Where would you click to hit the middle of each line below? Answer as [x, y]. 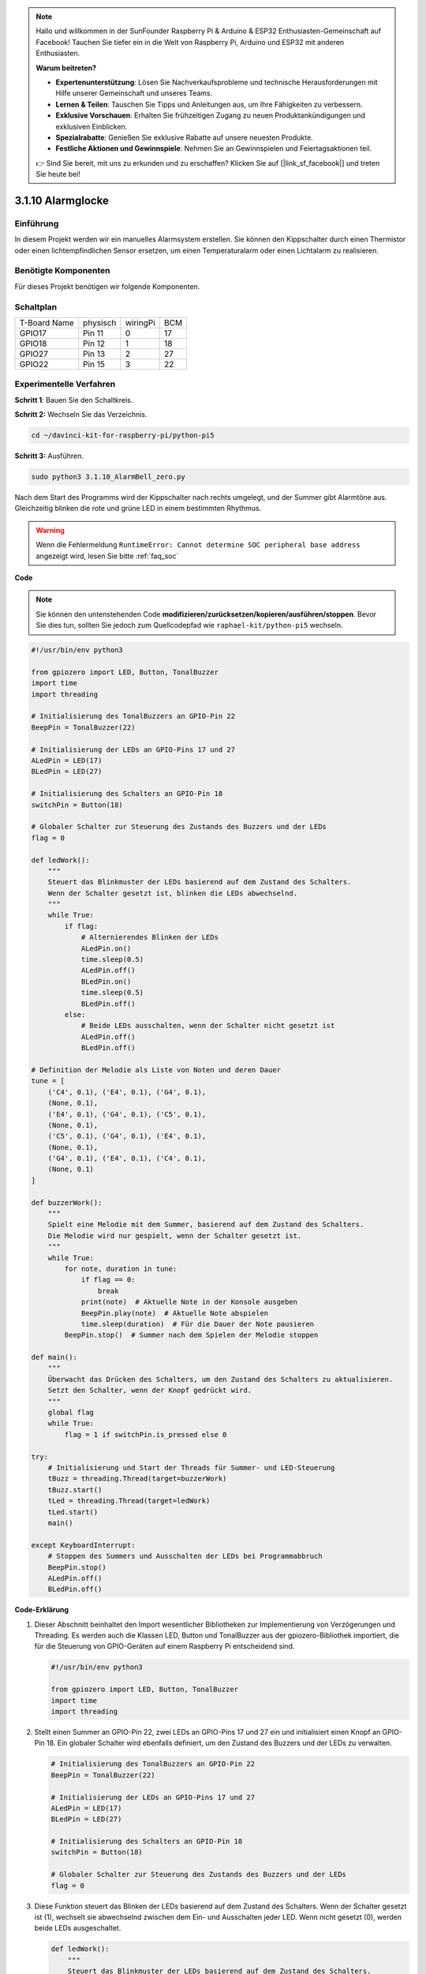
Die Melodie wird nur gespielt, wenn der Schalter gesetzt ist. [175, 1235]
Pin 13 [94, 354]
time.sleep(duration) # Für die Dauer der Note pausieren [198, 1324]
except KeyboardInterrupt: [83, 1545]
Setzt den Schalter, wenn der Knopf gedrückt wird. [150, 1390]
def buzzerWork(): [67, 1203]
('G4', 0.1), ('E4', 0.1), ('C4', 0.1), [127, 1158]
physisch [100, 322]
